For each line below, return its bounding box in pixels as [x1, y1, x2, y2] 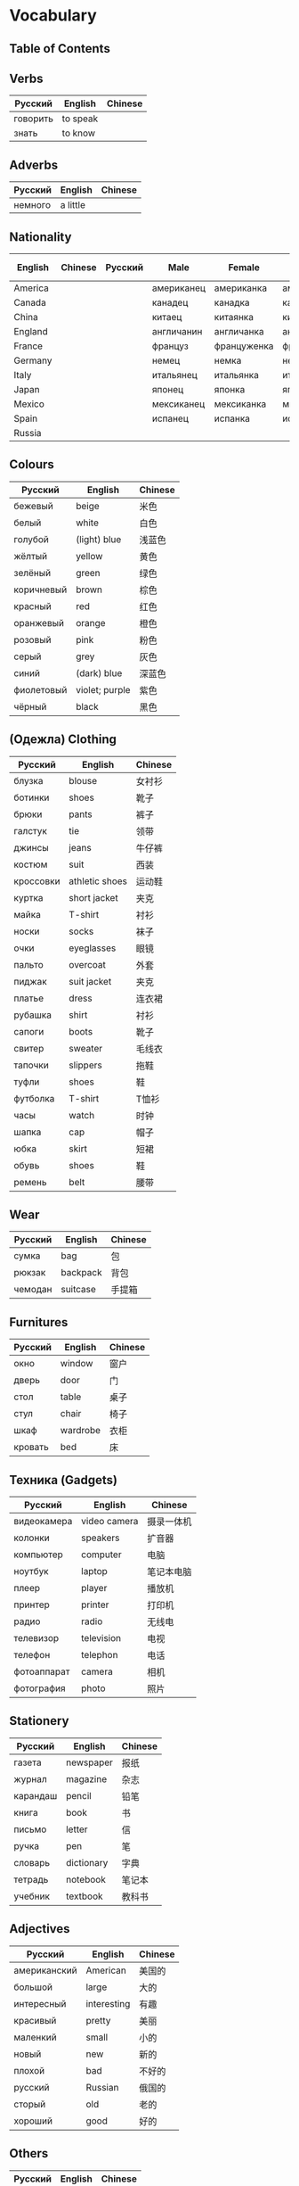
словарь [13, 1856, 51, 1868]
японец [151, 384, 184, 396]
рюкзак [13, 1266, 46, 1279]
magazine [65, 1772, 108, 1785]
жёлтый [13, 549, 47, 562]
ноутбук [13, 1565, 49, 1578]
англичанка [214, 326, 264, 338]
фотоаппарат [13, 1665, 70, 1678]
